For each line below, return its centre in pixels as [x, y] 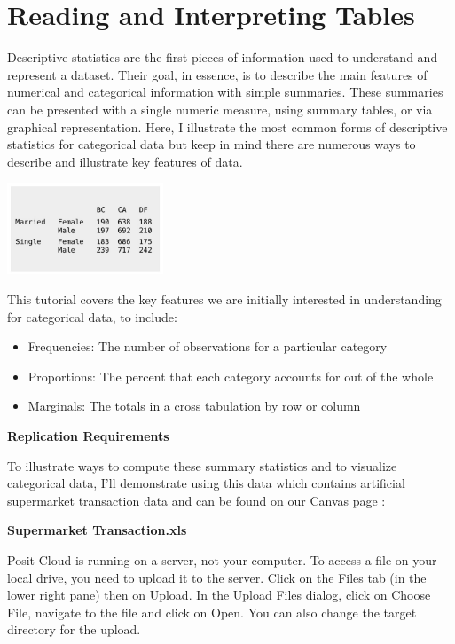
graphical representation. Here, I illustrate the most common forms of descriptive [227, 126]
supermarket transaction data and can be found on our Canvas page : [196, 500]
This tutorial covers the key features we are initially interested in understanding [224, 299]
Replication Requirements [88, 436]
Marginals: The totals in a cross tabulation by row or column [194, 406]
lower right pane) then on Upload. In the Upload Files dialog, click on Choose [219, 595]
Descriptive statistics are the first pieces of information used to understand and [223, 57]
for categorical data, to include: [92, 316]
